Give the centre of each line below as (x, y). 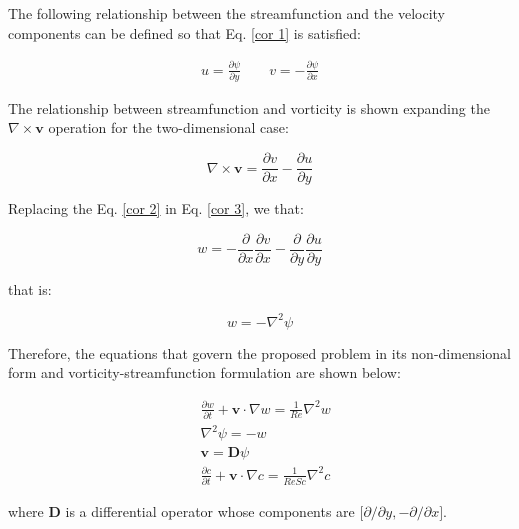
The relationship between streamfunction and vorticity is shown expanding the (249, 107)
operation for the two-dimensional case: (168, 127)
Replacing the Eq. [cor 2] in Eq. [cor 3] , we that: (156, 208)
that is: (30, 288)
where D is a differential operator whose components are (181, 511)
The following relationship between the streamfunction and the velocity (226, 13)
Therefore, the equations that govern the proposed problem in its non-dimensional (259, 352)
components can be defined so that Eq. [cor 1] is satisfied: (184, 32)
